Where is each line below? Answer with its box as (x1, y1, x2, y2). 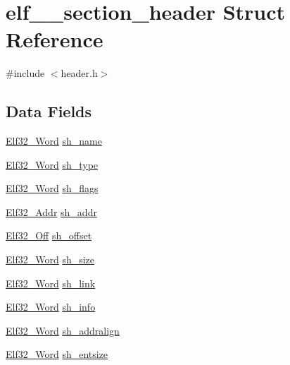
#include (6, 66, 45, 80)
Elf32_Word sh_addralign (6, 323, 120, 337)
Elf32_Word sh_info (6, 299, 96, 314)
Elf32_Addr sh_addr (6, 204, 97, 219)
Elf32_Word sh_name (6, 133, 102, 148)
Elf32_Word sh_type (6, 157, 99, 172)
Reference (6, 25, 103, 54)
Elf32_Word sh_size (6, 252, 95, 267)
